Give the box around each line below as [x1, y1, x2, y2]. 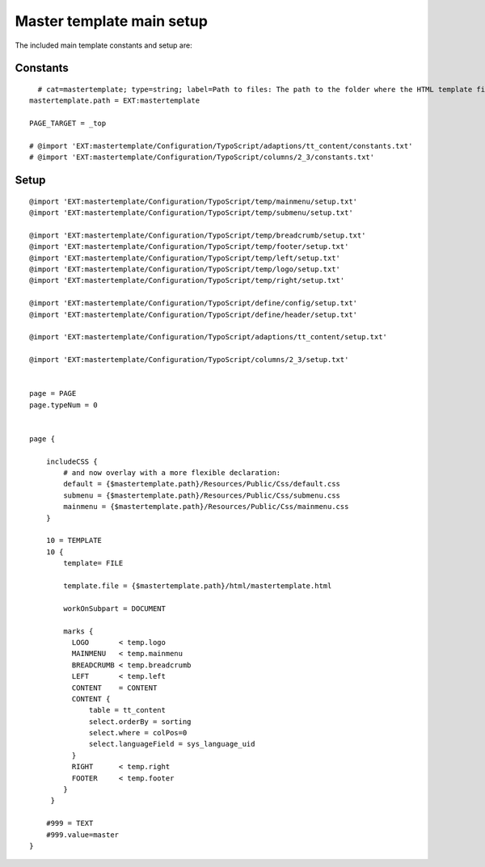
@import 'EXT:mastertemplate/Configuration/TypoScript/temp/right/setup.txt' [29, 276, 345, 285]
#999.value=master [45, 830, 120, 840]
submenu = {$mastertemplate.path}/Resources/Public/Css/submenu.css [63, 490, 341, 500]
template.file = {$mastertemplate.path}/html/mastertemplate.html [63, 581, 332, 590]
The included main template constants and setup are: [15, 40, 193, 50]
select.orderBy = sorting [89, 717, 192, 726]
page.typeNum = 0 [29, 400, 98, 410]
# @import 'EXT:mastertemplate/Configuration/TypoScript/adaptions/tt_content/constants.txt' [29, 141, 413, 150]
